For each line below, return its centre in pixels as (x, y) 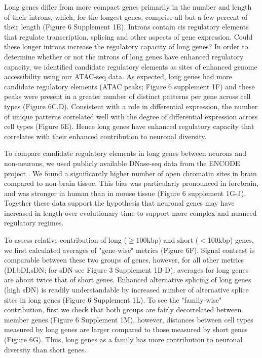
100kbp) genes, (231, 240)
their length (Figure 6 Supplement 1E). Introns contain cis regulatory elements (126, 27)
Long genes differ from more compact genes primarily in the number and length (128, 7)
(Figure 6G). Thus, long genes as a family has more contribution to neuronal (123, 339)
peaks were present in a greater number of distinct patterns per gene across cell (127, 96)
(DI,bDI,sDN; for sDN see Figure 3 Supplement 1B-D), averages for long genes (126, 269)
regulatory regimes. (34, 223)
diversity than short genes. (45, 349)
